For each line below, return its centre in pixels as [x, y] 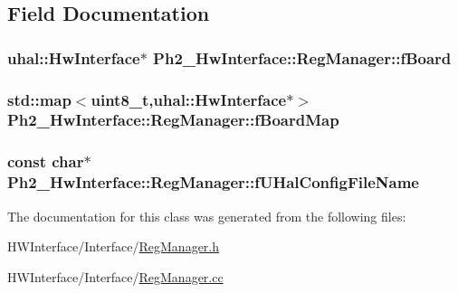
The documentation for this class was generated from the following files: [207, 216]
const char [46, 161]
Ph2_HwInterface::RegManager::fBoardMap [173, 120]
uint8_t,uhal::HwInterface [189, 99]
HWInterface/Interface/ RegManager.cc [115, 276]
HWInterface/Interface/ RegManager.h [114, 246]
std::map [39, 99]
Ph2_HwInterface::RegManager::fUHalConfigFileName [213, 182]
